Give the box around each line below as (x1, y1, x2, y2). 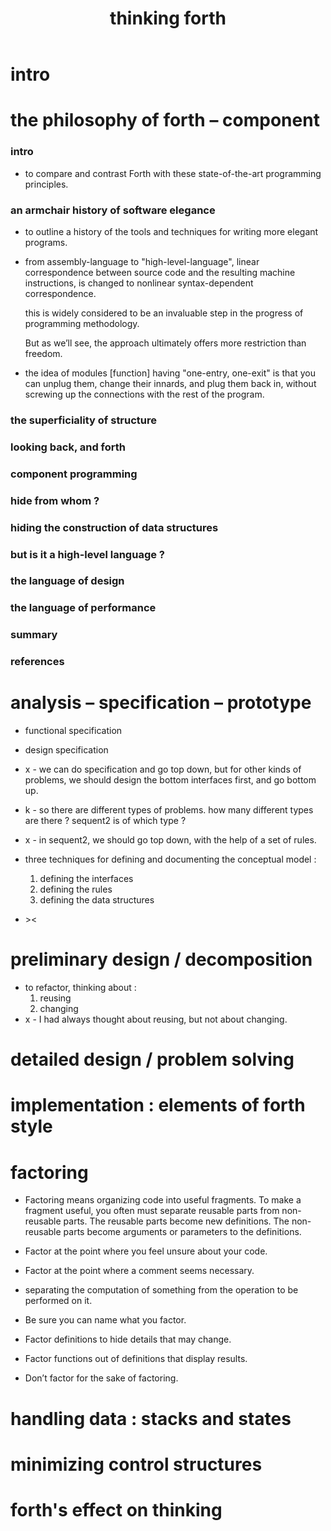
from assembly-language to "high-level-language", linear (24, 255, 260, 267)
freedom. (24, 347, 63, 359)
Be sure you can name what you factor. (24, 1314, 187, 1326)
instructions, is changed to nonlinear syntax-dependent (24, 277, 254, 289)
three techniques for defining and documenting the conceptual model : (24, 853, 317, 866)
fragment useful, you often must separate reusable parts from (24, 1205, 280, 1217)
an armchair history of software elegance (10, 203, 216, 217)
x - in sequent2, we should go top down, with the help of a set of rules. (24, 834, 317, 846)
